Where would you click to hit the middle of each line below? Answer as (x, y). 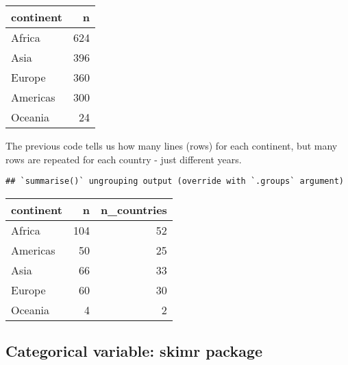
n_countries (134, 209)
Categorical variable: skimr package (134, 351)
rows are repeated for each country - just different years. (124, 159)
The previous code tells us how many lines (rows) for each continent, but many (172, 145)
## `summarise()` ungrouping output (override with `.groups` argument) (175, 181)
